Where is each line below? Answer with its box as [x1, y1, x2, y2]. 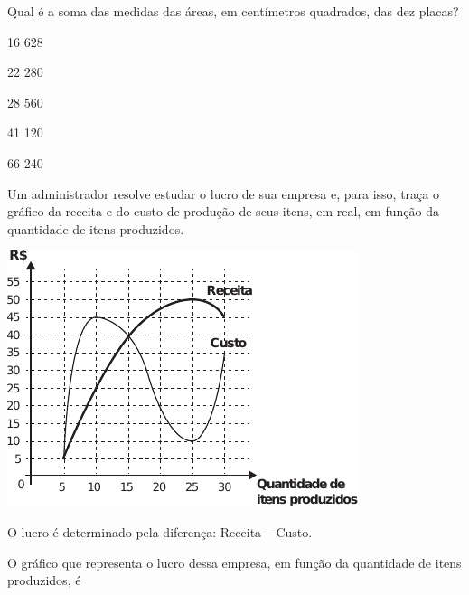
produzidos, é [7, 571, 81, 590]
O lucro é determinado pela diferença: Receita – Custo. [7, 522, 313, 541]
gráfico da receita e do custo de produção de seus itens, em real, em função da [7, 202, 439, 221]
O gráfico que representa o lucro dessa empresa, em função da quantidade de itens [7, 552, 462, 571]
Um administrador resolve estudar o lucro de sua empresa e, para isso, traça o [7, 184, 439, 203]
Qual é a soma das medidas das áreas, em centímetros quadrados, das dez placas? [7, 2, 459, 20]
